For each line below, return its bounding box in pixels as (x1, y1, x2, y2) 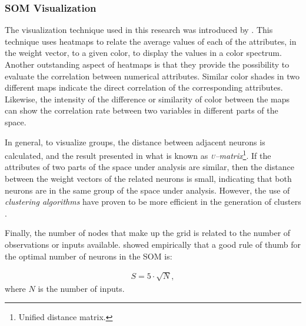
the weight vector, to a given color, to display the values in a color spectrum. (5, 46, 282, 59)
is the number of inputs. (38, 282, 125, 294)
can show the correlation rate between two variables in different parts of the (5, 104, 278, 117)
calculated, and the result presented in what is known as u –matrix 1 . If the (5, 148, 271, 161)
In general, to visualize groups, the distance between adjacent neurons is (5, 135, 265, 148)
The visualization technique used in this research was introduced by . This (5, 24, 273, 36)
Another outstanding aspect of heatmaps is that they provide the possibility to (5, 58, 290, 70)
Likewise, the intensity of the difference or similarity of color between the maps (5, 92, 290, 105)
